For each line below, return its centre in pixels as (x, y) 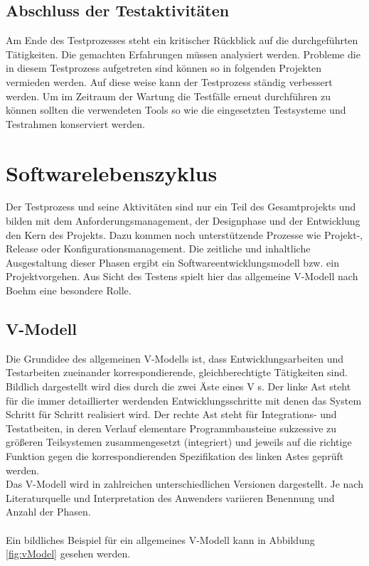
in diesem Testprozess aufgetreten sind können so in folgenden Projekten (164, 68)
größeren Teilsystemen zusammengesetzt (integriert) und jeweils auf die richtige (179, 442)
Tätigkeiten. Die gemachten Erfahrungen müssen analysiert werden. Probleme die (183, 54)
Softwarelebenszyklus (112, 172)
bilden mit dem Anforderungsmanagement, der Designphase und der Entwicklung (183, 221)
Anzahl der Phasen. (48, 512)
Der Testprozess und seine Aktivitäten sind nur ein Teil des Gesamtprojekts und (181, 207)
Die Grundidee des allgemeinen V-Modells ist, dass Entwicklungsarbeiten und (175, 358)
